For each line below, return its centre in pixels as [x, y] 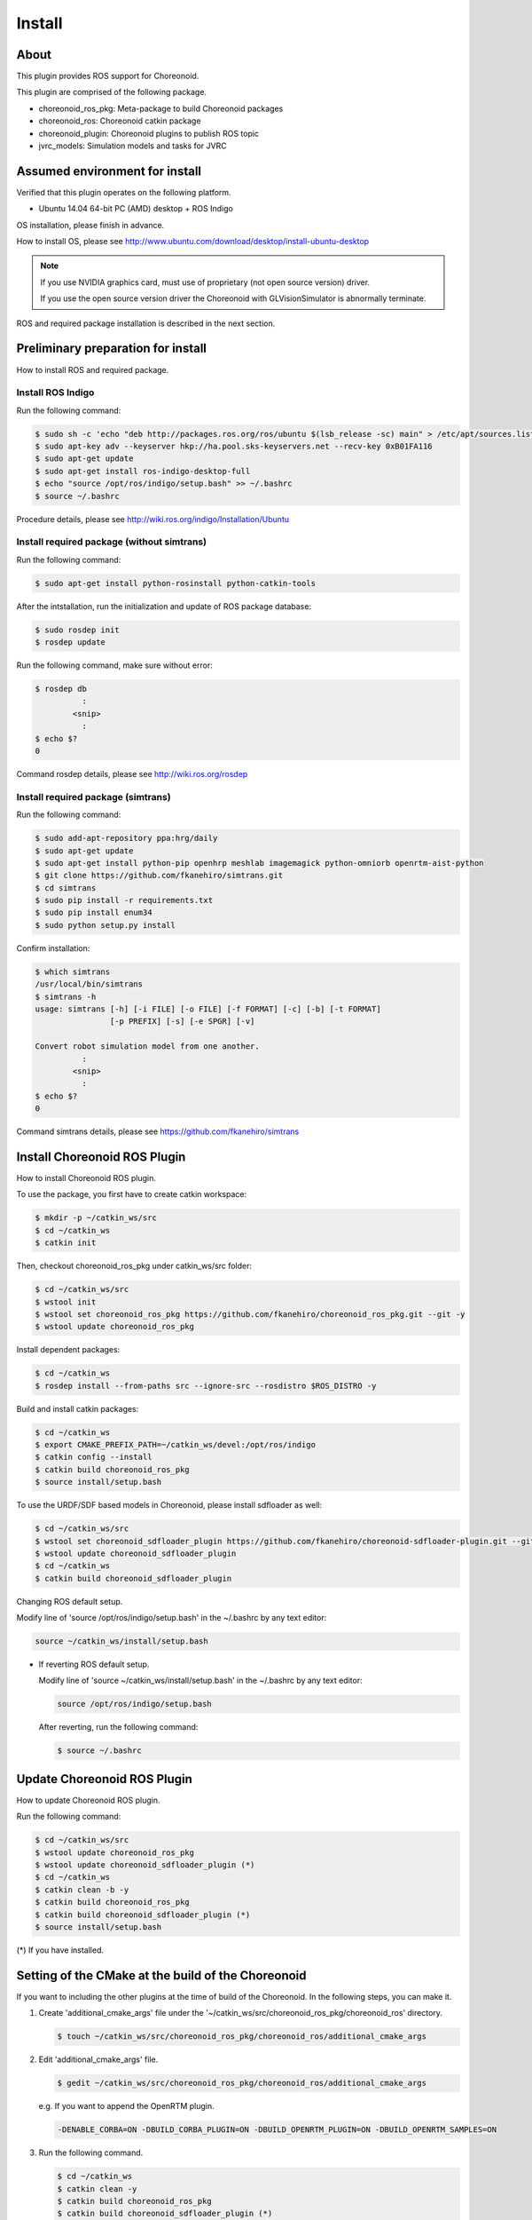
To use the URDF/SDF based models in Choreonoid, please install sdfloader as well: [169, 1505]
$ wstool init [66, 1302]
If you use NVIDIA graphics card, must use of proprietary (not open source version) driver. [205, 282]
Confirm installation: [53, 948]
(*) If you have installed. [60, 1950]
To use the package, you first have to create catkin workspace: [132, 1194]
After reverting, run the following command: [118, 1727]
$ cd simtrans [66, 888]
